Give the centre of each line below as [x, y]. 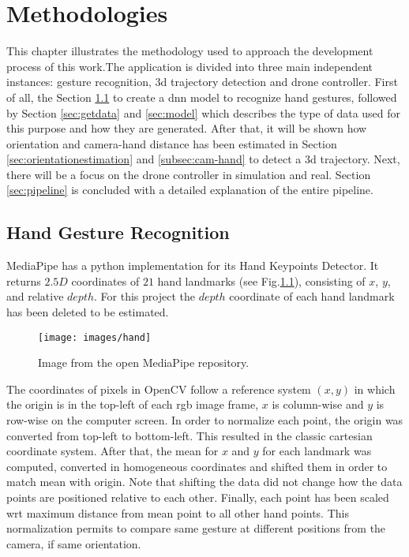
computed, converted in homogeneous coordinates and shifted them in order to [197, 466]
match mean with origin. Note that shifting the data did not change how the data [204, 482]
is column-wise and [318, 404]
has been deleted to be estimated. [88, 312]
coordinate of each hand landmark [312, 296]
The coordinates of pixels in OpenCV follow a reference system [159, 389]
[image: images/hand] [95, 337]
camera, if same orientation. [74, 543]
